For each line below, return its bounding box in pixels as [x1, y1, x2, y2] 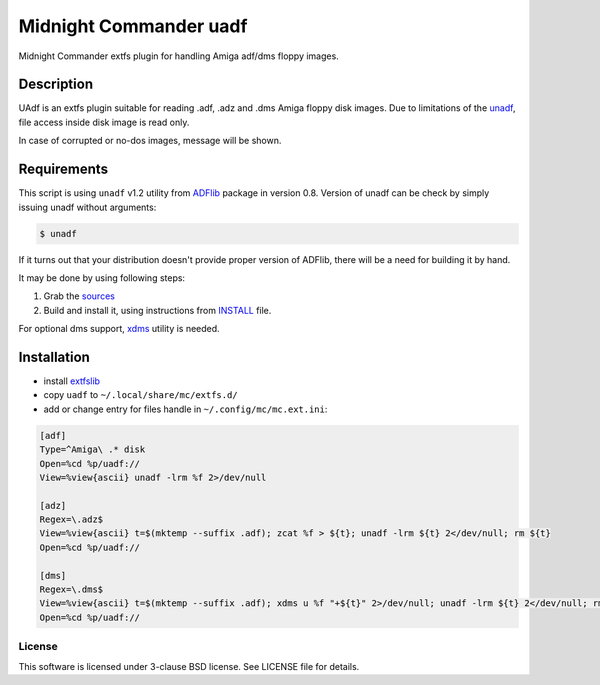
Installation [18, 348, 90, 365]
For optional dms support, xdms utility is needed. [18, 323, 220, 335]
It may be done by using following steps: [18, 271, 185, 284]
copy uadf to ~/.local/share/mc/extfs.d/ [43, 389, 239, 401]
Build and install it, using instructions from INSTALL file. [43, 304, 272, 316]
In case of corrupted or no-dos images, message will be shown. [18, 135, 282, 147]
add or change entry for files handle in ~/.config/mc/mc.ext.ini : [43, 403, 328, 415]
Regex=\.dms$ [39, 584, 104, 595]
